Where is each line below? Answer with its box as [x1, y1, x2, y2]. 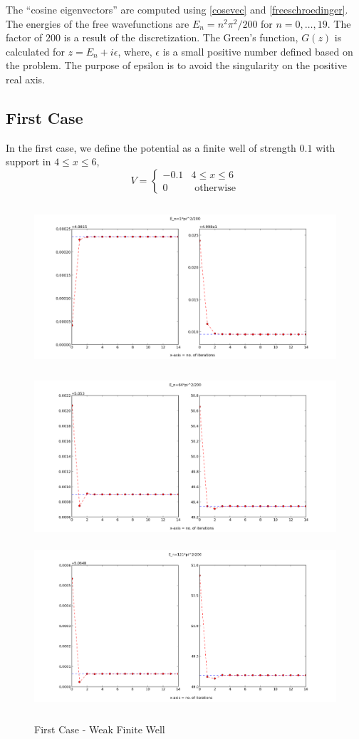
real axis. [6, 71, 45, 86]
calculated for [6, 43, 65, 58]
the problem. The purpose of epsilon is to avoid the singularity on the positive [6, 58, 347, 73]
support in [6, 154, 51, 169]
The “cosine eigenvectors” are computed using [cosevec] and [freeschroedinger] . [6, 2, 348, 16]
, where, [118, 43, 152, 58]
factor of [6, 30, 43, 45]
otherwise [194, 183, 236, 194]
